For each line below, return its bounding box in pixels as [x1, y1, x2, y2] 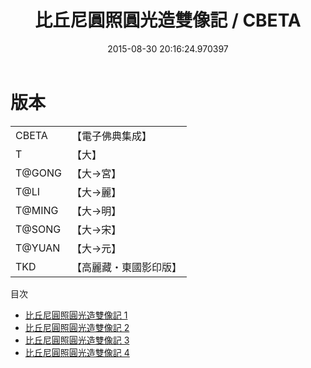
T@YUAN [15, 241, 61, 255]
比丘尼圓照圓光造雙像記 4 [24, 346, 130, 358]
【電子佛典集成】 [71, 129, 152, 143]
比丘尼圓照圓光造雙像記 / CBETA [34, 9, 302, 32]
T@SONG [15, 222, 62, 236]
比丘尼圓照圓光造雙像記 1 [24, 309, 128, 321]
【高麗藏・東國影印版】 [71, 260, 182, 274]
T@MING [15, 203, 59, 217]
